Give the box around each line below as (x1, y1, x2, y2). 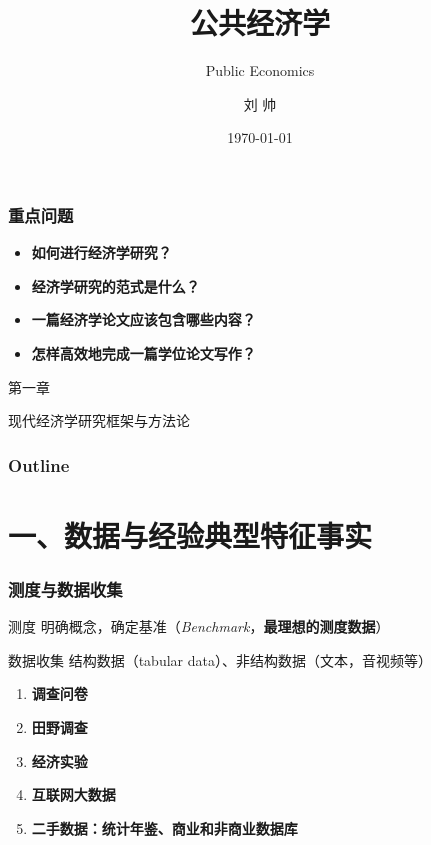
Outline (8, 452, 70, 477)
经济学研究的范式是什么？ (31, 275, 200, 296)
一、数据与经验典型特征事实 (8, 514, 373, 555)
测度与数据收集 (8, 576, 123, 601)
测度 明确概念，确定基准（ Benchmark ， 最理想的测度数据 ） (8, 616, 390, 637)
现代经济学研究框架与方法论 (8, 410, 190, 431)
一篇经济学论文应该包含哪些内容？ (31, 309, 256, 330)
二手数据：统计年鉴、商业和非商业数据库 (31, 817, 298, 838)
